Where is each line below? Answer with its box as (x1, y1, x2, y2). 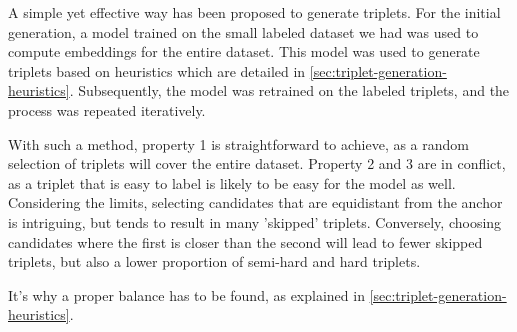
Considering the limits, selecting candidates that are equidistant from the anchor (8, 192, 503, 213)
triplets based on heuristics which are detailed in (8, 60, 306, 81)
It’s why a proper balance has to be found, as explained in (8, 284, 365, 305)
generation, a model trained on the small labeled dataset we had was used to (8, 21, 479, 42)
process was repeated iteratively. (8, 99, 206, 120)
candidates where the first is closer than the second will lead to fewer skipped (8, 231, 483, 252)
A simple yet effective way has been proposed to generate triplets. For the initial (8, 2, 501, 22)
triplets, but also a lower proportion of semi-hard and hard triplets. (8, 251, 421, 272)
